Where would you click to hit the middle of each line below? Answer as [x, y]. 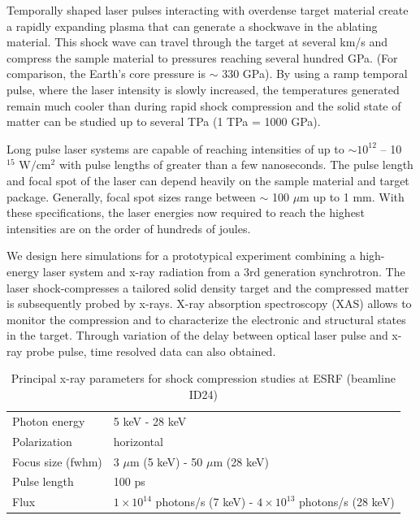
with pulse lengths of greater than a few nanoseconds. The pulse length [236, 165]
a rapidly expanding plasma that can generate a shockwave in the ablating [192, 26]
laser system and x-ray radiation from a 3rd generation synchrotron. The [224, 271]
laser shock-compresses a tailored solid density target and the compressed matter [208, 287]
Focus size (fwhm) [57, 461]
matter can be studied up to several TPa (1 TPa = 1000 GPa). [164, 121]
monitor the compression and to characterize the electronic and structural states [206, 319]
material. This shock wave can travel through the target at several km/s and [197, 42]
